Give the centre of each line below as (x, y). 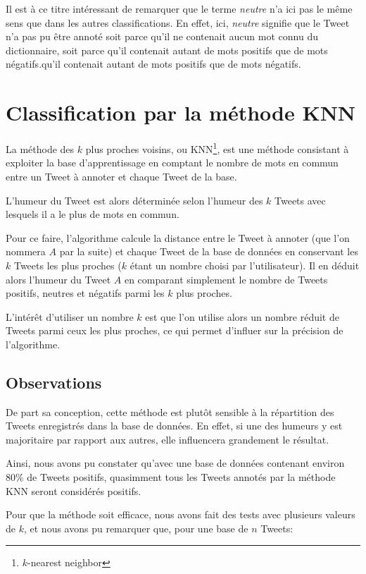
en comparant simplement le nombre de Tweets (226, 279)
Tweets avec (300, 200)
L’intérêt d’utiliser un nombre (70, 316)
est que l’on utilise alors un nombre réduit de (242, 316)
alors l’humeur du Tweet (58, 279)
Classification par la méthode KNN (181, 112)
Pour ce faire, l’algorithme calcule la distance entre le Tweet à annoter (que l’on (178, 237)
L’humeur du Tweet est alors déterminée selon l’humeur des (134, 200)
